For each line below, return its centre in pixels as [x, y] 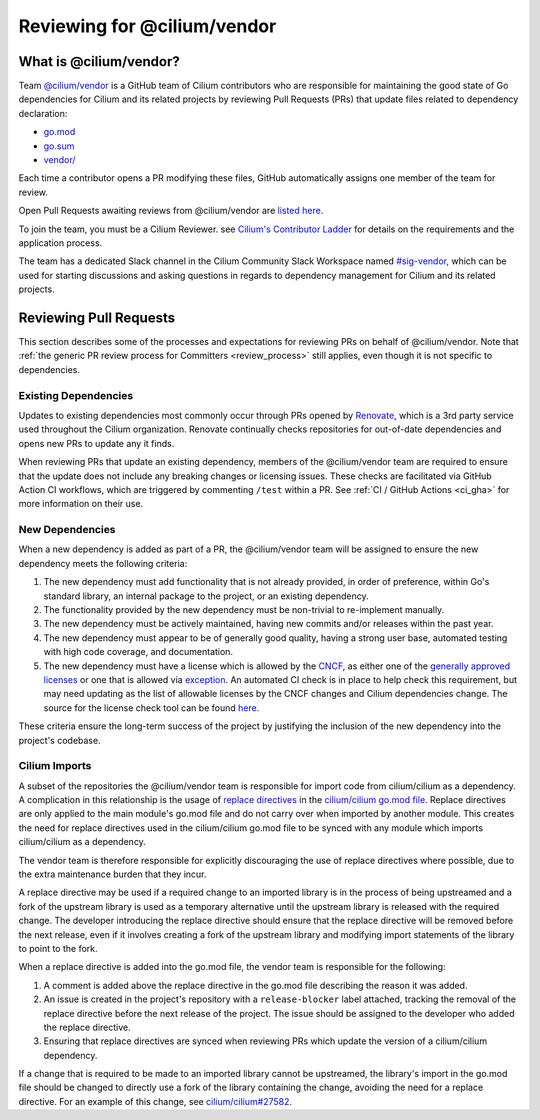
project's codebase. [59, 740]
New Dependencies [67, 530]
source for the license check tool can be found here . [151, 707]
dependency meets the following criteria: [103, 563]
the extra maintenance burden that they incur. [112, 874]
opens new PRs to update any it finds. [96, 443]
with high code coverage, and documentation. [138, 652]
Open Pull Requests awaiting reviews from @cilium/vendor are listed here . [171, 211]
